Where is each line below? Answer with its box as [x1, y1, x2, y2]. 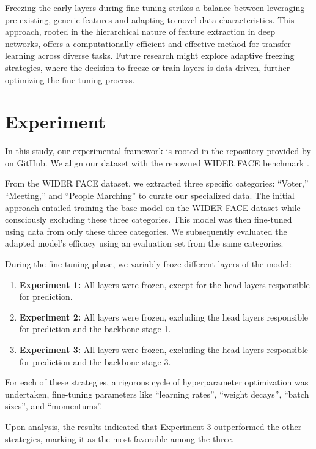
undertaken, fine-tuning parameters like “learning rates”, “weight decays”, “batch [5, 387, 309, 400]
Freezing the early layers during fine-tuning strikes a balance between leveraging [5, 1, 305, 13]
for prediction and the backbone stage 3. [19, 355, 171, 368]
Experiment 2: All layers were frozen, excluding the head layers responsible [19, 310, 309, 323]
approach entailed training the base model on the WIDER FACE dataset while [5, 201, 301, 213]
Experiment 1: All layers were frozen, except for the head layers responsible [19, 278, 310, 291]
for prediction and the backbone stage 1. [19, 322, 171, 335]
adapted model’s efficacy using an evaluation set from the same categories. [5, 237, 284, 250]
